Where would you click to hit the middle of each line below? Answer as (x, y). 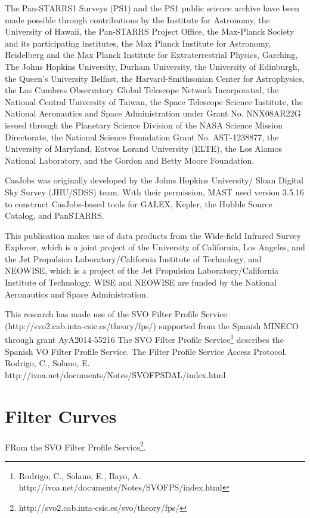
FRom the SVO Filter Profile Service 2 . (75, 446)
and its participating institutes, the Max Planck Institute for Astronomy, (138, 43)
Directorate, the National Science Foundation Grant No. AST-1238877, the (142, 137)
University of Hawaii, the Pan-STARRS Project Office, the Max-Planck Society (150, 31)
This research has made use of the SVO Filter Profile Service (116, 314)
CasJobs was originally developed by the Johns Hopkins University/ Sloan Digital (154, 180)
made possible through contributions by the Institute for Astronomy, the (137, 19)
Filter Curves (61, 416)
